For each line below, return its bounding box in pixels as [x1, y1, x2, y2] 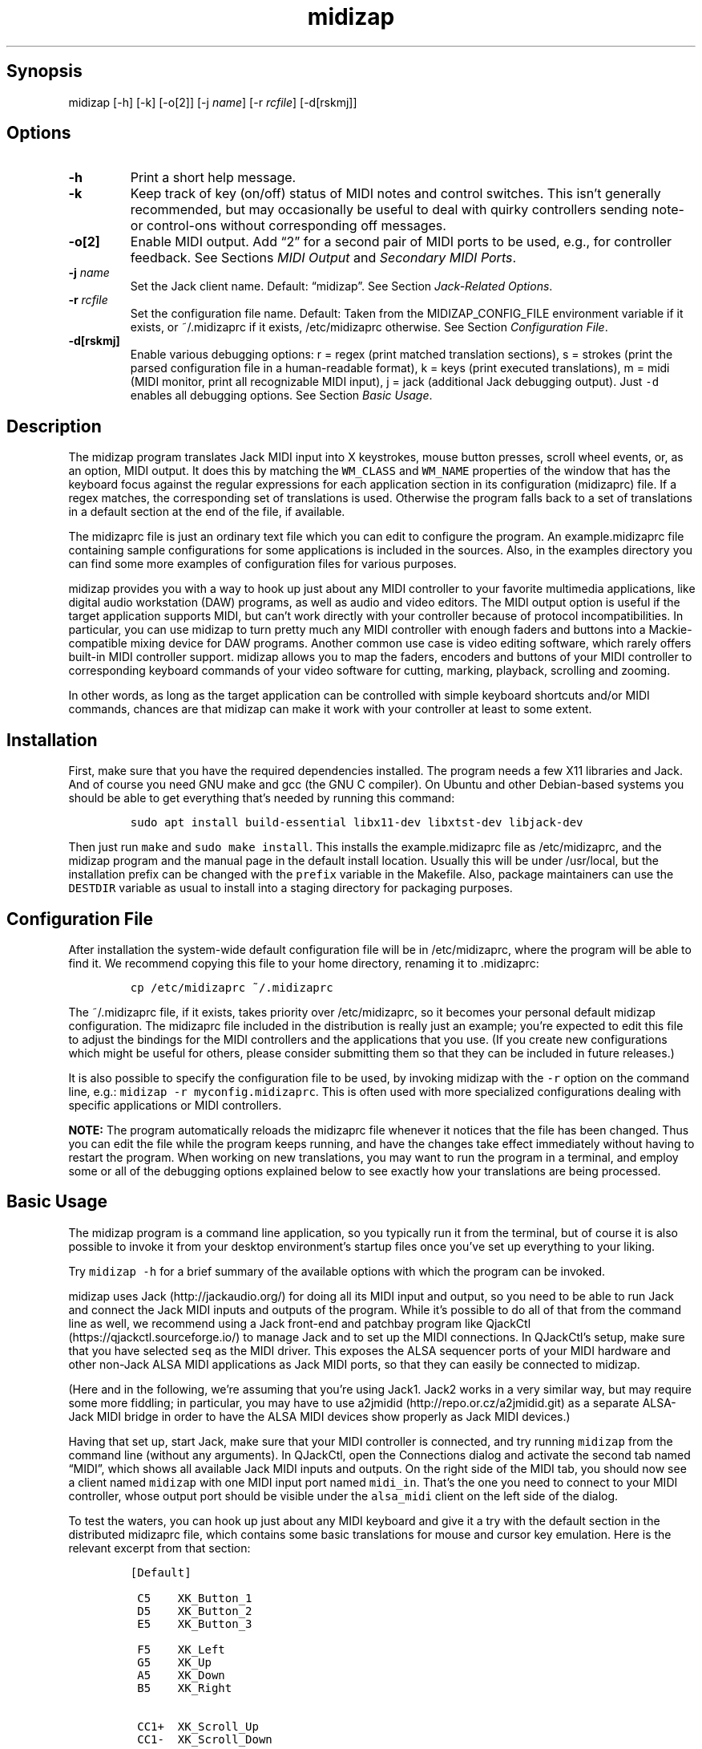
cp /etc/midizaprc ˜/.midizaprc [130, 980, 333, 994]
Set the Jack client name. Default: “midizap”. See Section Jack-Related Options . [130, 279, 553, 294]
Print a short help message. [130, 169, 297, 186]
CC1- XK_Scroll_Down [137, 1732, 272, 1746]
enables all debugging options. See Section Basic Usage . [130, 388, 433, 403]
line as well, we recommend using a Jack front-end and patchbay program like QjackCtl [68, 1316, 531, 1330]
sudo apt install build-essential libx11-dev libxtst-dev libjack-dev [130, 816, 583, 830]
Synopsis [6, 61, 83, 82]
